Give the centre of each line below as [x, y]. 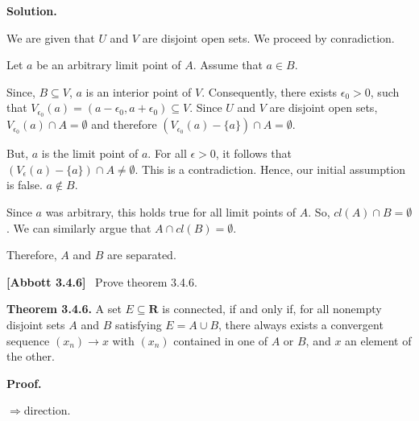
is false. [25, 185]
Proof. [24, 383]
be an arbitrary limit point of [109, 65]
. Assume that [228, 65]
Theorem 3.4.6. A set [64, 309]
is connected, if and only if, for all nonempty [272, 309]
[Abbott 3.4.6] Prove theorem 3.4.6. [102, 281]
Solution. [32, 10]
